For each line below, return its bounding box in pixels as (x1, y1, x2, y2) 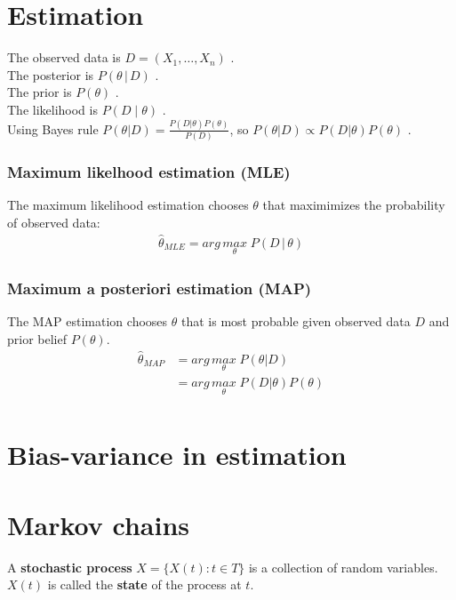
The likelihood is (7, 100, 98, 118)
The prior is (7, 83, 72, 101)
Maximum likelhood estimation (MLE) (7, 161, 291, 183)
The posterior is (7, 65, 94, 84)
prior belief (7, 329, 67, 348)
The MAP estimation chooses (7, 312, 168, 331)
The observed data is (7, 48, 121, 67)
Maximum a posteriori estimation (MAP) (7, 276, 312, 299)
